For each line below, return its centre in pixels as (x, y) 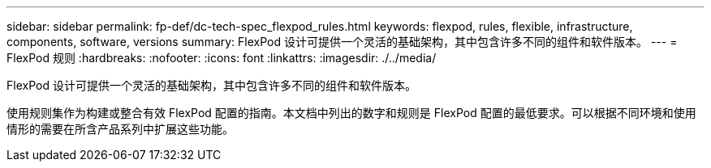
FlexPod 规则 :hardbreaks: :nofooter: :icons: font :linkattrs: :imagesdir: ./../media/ (222, 58)
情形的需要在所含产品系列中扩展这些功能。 (120, 129)
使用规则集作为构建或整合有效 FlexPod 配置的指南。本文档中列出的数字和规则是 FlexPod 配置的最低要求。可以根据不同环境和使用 (351, 113)
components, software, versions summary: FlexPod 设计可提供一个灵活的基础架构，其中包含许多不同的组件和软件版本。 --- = (342, 42)
